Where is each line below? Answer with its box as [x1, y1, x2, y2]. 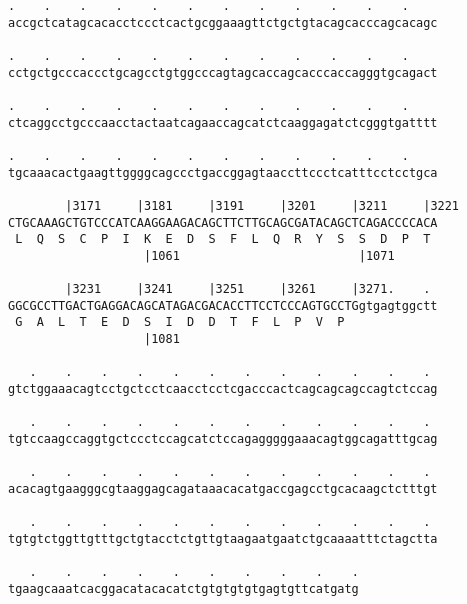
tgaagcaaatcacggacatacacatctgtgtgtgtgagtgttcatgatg [8, 581, 359, 596]
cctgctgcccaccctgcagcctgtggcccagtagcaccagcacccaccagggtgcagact [8, 65, 438, 80]
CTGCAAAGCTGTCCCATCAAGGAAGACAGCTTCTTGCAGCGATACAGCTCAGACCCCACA [8, 215, 438, 230]
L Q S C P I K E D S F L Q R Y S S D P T [15, 232, 431, 247]
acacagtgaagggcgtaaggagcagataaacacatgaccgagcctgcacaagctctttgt [8, 482, 438, 497]
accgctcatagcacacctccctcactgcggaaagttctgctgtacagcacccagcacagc [8, 15, 438, 30]
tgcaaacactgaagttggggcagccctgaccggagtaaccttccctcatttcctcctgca [8, 165, 438, 180]
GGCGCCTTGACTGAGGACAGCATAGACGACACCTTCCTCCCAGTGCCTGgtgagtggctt [8, 298, 438, 313]
